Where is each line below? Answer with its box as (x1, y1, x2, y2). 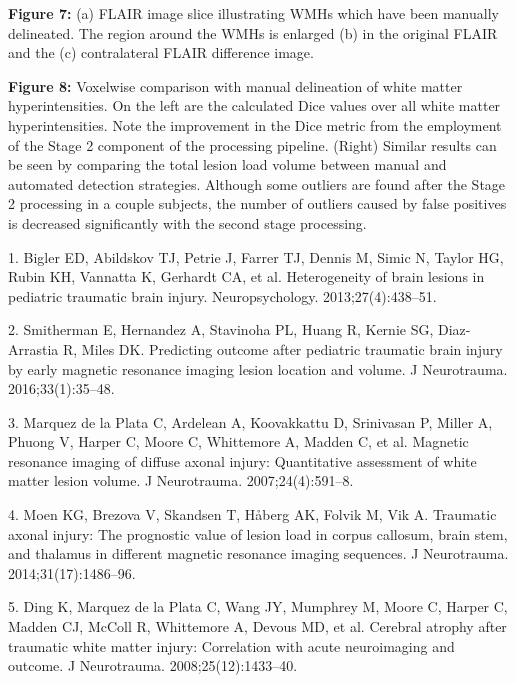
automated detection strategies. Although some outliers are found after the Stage (8, 173, 506, 194)
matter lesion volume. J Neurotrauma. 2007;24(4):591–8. (8, 470, 354, 491)
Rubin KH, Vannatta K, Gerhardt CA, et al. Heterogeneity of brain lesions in (8, 266, 485, 287)
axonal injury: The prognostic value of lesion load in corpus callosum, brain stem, (8, 523, 508, 544)
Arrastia (8, 338, 59, 359)
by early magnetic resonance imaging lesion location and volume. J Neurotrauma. (8, 358, 508, 379)
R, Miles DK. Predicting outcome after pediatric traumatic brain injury (62, 338, 503, 359)
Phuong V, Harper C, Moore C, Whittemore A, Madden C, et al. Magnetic (8, 431, 469, 452)
